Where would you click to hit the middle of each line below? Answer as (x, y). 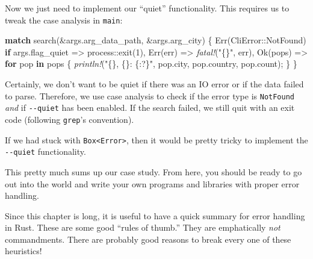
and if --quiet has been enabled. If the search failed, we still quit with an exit (150, 108)
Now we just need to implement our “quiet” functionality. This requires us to (147, 8)
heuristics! (23, 251)
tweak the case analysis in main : (64, 20)
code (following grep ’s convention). (70, 119)
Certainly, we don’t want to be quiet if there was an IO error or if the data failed (154, 84)
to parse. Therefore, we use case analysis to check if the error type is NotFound (150, 95)
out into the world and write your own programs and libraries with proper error (152, 183)
